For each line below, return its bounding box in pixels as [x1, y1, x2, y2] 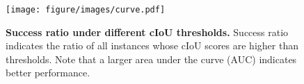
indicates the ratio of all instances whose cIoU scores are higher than [6, 38, 298, 53]
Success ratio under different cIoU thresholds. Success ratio [6, 24, 289, 39]
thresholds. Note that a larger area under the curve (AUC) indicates [6, 51, 297, 66]
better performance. [6, 65, 90, 80]
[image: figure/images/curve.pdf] [6, 5, 166, 15]
